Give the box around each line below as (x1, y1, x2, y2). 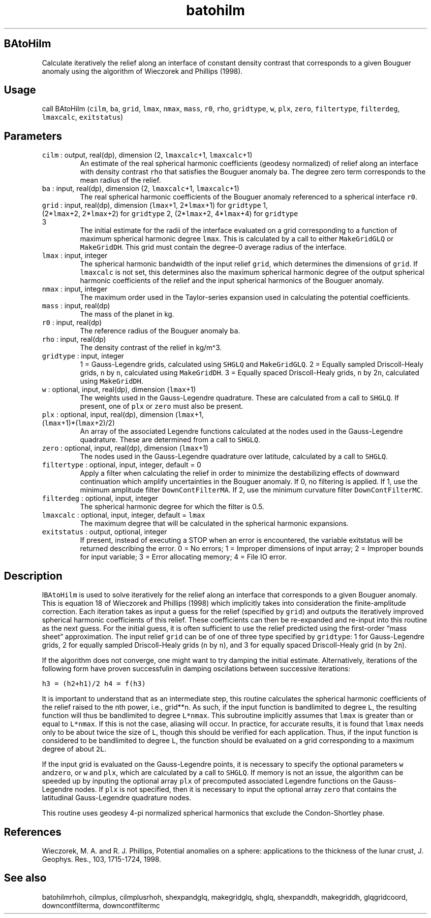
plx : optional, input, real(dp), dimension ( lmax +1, (42, 410, 204, 419)
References (4, 825, 62, 838)
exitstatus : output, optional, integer (42, 527, 167, 536)
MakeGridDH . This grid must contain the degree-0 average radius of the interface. (80, 243, 347, 252)
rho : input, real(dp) (42, 335, 106, 344)
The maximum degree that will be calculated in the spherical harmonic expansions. (80, 519, 349, 528)
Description (4, 569, 62, 582)
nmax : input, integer (42, 285, 108, 294)
